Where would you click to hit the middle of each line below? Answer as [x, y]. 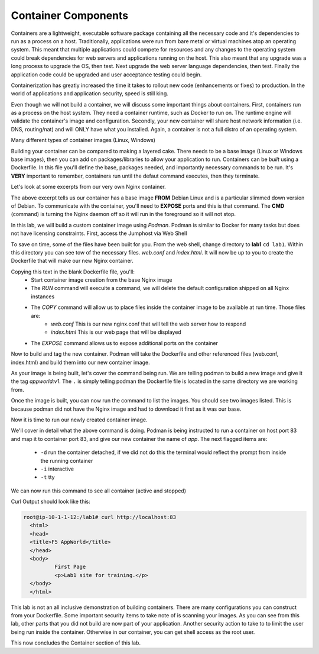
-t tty [48, 477]
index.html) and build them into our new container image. [80, 362]
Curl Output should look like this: [51, 502]
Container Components [70, 15]
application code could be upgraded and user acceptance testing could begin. [106, 75]
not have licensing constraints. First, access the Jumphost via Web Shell [99, 233]
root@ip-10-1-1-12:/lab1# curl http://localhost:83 [100, 517]
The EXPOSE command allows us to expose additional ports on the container [125, 343]
